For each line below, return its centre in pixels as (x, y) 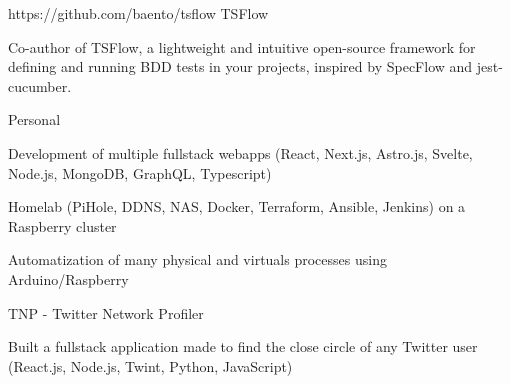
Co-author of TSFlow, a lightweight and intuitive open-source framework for (242, 46)
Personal (34, 119)
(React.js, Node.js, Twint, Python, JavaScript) (150, 365)
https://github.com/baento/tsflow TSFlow (138, 13)
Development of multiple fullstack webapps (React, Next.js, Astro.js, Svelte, (240, 152)
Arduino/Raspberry (68, 278)
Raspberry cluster (62, 225)
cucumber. (40, 85)
